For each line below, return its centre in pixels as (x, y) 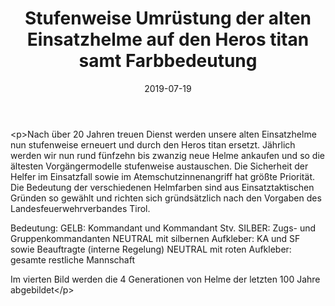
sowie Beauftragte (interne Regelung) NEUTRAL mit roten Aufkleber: (151, 249)
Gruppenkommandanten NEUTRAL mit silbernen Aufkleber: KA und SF (155, 238)
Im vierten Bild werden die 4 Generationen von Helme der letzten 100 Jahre (165, 279)
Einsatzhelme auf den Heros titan (168, 39)
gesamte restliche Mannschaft (72, 259)
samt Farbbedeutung (168, 61)
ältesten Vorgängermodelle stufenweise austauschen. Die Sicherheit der (159, 166)
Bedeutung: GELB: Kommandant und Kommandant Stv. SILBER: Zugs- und (163, 228)
